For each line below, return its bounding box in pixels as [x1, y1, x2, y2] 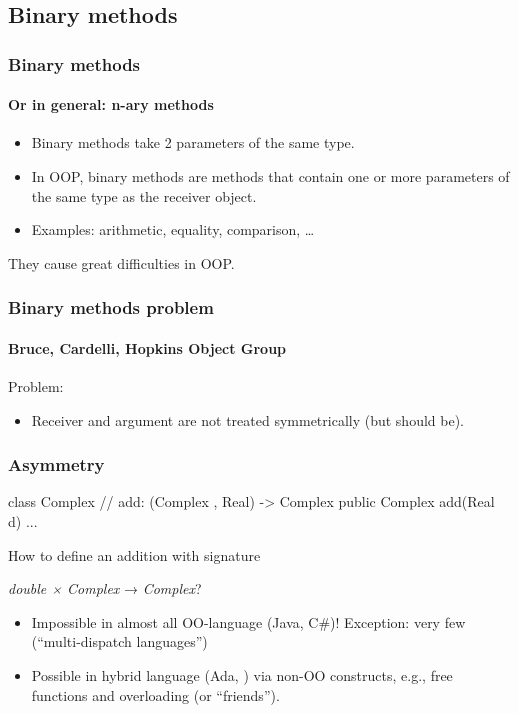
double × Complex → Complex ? [8, 578, 202, 599]
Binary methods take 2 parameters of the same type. [31, 132, 355, 153]
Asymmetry [8, 452, 105, 477]
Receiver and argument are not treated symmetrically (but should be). [31, 409, 465, 430]
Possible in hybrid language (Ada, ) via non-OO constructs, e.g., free [31, 665, 453, 685]
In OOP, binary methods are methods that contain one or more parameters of [31, 166, 510, 187]
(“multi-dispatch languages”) [31, 631, 208, 652]
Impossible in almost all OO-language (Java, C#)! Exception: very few [31, 611, 466, 632]
